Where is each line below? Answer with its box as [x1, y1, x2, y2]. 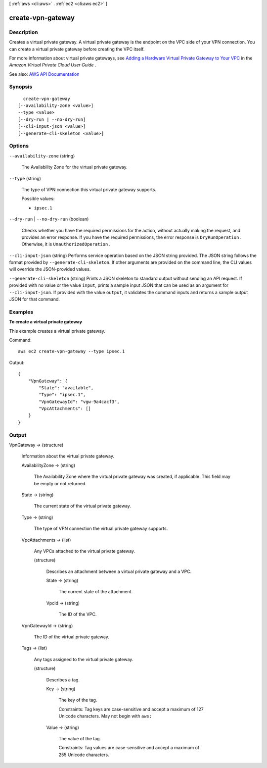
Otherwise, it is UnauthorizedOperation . [21, 241, 111, 247]
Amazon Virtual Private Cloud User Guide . [9, 62, 96, 68]
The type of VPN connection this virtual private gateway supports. [21, 186, 157, 193]
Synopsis [9, 83, 32, 90]
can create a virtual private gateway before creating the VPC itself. [9, 46, 145, 52]
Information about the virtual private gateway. [21, 453, 115, 459]
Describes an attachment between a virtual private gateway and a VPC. [46, 568, 192, 574]
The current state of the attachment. [58, 589, 133, 595]
